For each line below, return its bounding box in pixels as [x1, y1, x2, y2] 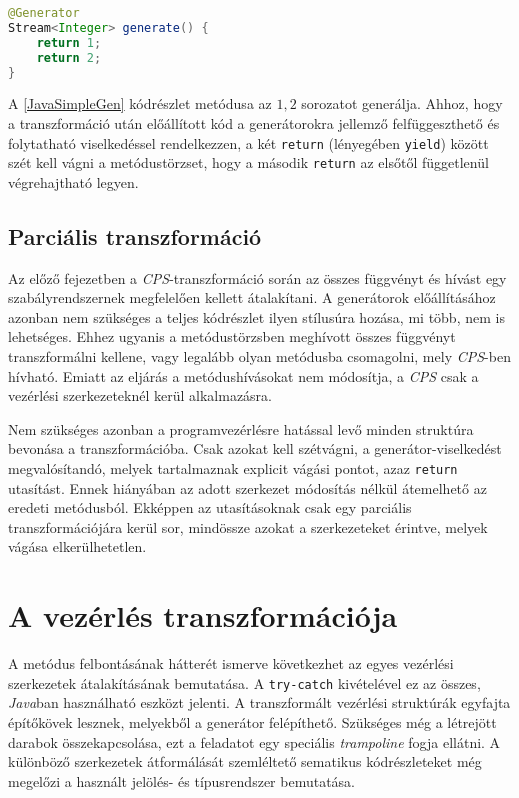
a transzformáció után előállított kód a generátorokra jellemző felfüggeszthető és [8, 112, 500, 133]
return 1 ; [36, 35, 102, 50]
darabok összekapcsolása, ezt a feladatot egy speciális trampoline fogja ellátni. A [8, 731, 501, 752]
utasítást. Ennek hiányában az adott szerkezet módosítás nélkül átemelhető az [8, 477, 487, 498]
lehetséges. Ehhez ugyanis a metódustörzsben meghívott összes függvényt [8, 326, 456, 347]
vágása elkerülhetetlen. [8, 536, 147, 557]
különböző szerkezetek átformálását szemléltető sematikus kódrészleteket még [8, 751, 482, 772]
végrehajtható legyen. [8, 171, 139, 192]
